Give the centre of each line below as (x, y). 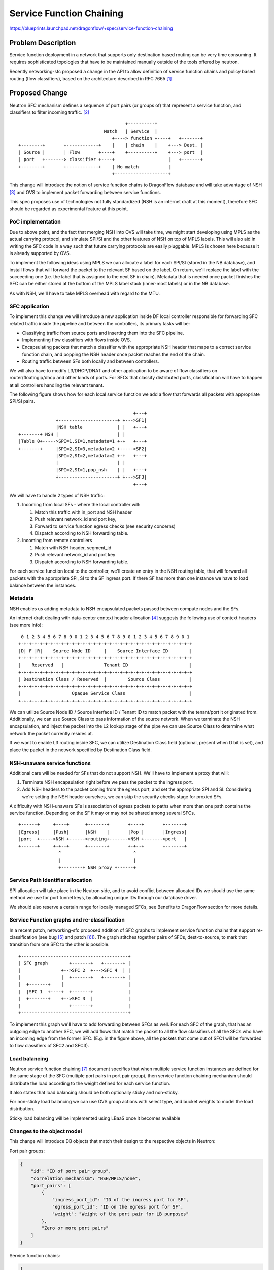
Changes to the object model (46, 1131)
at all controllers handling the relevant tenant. (57, 385)
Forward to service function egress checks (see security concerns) (105, 526)
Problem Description (43, 43)
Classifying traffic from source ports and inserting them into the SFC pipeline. (103, 333)
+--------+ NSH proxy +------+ (97, 867)
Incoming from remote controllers (57, 541)
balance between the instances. (43, 585)
